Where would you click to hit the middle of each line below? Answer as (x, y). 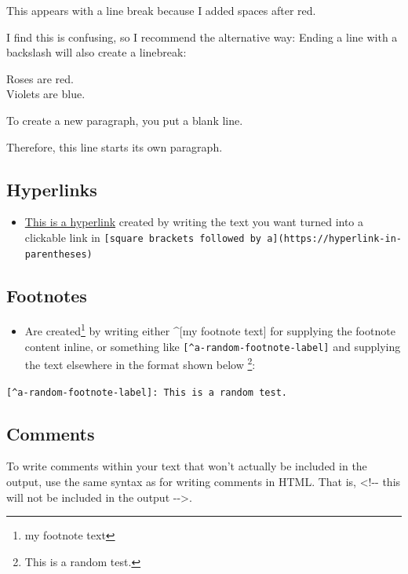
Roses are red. (40, 78)
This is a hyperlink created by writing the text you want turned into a (194, 222)
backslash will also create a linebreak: (97, 52)
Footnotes (47, 295)
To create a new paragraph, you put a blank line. (125, 120)
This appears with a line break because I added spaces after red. (161, 10)
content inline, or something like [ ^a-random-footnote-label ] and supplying (213, 346)
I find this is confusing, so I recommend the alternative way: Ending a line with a (202, 37)
